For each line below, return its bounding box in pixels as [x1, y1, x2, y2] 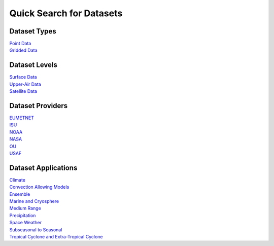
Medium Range [9, 205, 42, 212]
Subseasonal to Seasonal [9, 226, 62, 233]
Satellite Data [9, 88, 38, 94]
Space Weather [9, 220, 42, 226]
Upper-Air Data [9, 81, 42, 87]
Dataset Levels [9, 61, 58, 69]
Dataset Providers [9, 101, 68, 110]
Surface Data [9, 74, 38, 80]
